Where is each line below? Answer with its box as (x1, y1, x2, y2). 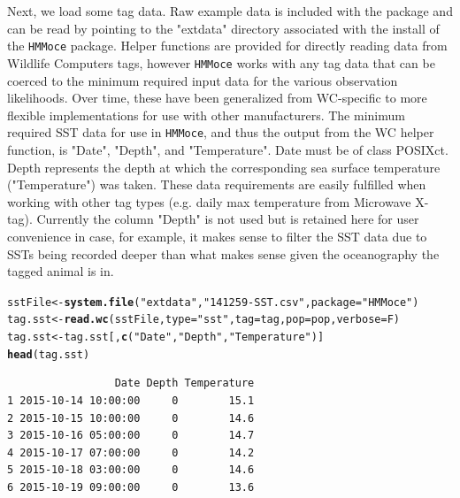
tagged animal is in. (7, 262, 114, 280)
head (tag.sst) (7, 348, 90, 361)
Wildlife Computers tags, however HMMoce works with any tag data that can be (7, 53, 435, 72)
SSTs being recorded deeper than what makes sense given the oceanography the (7, 244, 440, 263)
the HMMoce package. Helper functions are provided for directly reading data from (7, 36, 448, 55)
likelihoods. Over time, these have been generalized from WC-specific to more (7, 88, 427, 107)
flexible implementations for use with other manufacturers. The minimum (7, 105, 405, 124)
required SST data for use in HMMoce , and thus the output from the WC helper (7, 123, 434, 142)
